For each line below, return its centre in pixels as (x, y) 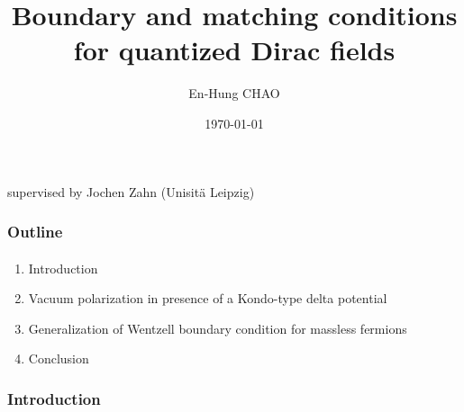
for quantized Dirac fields (234, 50)
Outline (35, 232)
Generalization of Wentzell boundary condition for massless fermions (218, 328)
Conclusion (59, 358)
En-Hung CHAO (234, 93)
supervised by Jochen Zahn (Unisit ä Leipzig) (131, 191)
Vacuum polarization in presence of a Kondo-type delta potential (208, 298)
